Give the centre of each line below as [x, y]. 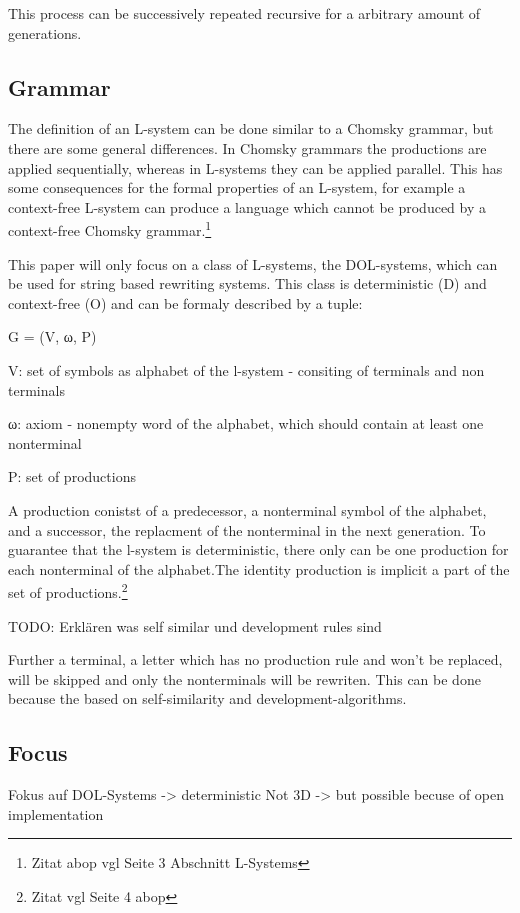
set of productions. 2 [68, 590]
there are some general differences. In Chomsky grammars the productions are [247, 147]
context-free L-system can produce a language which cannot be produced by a [247, 206]
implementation [56, 813]
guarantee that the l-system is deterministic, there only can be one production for [258, 549]
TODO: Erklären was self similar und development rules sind [195, 625]
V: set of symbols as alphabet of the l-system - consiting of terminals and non [246, 369]
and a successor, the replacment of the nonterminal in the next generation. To [247, 529]
